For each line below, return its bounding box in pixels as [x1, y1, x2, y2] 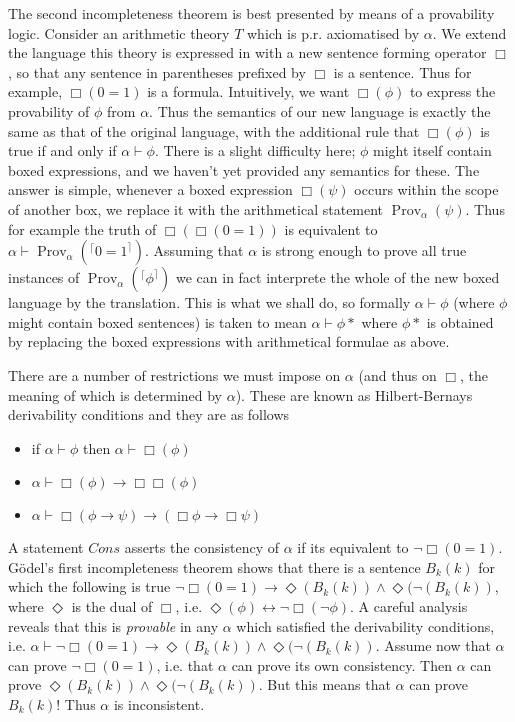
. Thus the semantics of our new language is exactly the [149, 100, 491, 121]
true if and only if [8, 140, 117, 161]
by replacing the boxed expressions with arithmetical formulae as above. [8, 331, 450, 352]
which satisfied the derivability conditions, [236, 615, 495, 636]
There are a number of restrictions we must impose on [8, 364, 341, 385]
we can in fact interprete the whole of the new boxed [175, 267, 500, 288]
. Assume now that [375, 635, 491, 656]
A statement [8, 537, 84, 558]
